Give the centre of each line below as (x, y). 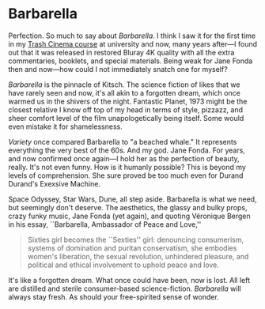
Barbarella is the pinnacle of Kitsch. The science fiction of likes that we (124, 85)
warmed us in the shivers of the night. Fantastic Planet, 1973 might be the (128, 101)
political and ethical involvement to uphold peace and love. (123, 265)
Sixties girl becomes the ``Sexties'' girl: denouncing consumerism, (136, 239)
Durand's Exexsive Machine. (55, 183)
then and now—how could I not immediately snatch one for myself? (118, 69)
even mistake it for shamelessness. (65, 126)
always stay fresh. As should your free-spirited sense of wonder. (114, 296)
